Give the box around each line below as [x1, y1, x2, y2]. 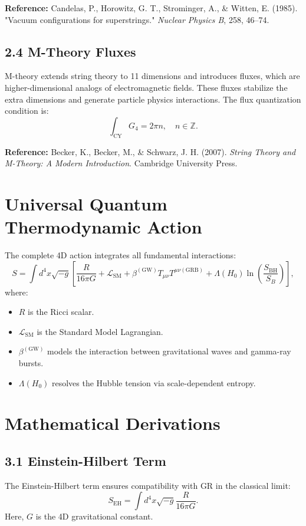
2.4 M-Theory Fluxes [5, 42, 136, 60]
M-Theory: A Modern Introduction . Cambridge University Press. [5, 157, 238, 169]
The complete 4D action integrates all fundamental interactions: [5, 249, 236, 261]
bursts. [18, 357, 44, 369]
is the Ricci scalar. [28, 305, 94, 318]
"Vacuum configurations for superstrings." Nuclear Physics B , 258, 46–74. [5, 13, 269, 25]
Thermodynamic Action [5, 215, 202, 239]
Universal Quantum [5, 191, 167, 215]
